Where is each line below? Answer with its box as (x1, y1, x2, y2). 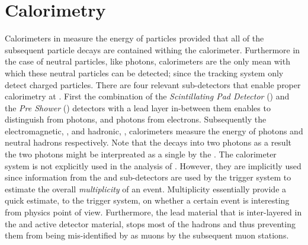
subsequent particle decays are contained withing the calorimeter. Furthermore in (5, 43, 300, 56)
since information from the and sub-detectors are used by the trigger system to (5, 171, 291, 183)
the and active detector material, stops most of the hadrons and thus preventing (5, 217, 296, 230)
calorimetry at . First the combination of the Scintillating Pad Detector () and (5, 90, 290, 102)
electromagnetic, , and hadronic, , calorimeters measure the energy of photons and (5, 124, 303, 137)
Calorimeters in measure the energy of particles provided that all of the (5, 32, 264, 44)
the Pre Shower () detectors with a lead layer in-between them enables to (5, 101, 271, 114)
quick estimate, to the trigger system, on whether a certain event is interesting (5, 194, 290, 207)
